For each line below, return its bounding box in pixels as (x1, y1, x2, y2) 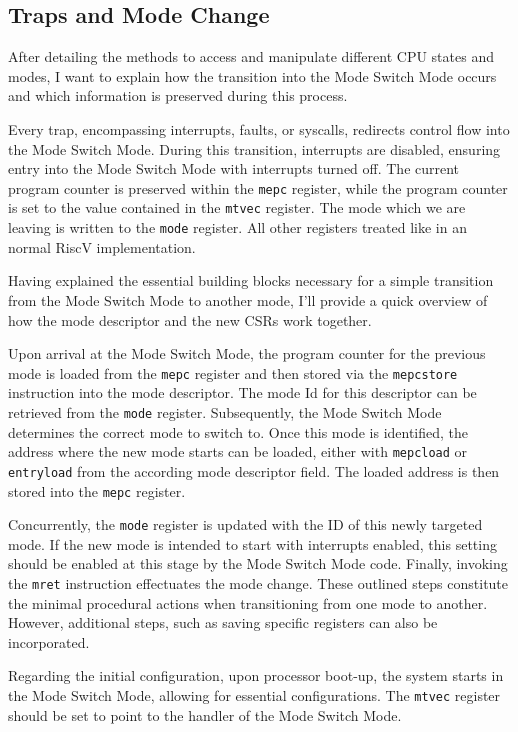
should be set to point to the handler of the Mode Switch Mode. (8, 704, 402, 725)
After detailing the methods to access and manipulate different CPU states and (8, 46, 494, 67)
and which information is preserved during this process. (8, 85, 348, 106)
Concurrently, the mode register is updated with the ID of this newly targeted (8, 514, 483, 535)
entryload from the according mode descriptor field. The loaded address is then (8, 460, 500, 481)
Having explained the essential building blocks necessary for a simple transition (8, 270, 494, 291)
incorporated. (8, 631, 90, 652)
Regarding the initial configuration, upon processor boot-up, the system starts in (8, 665, 504, 686)
